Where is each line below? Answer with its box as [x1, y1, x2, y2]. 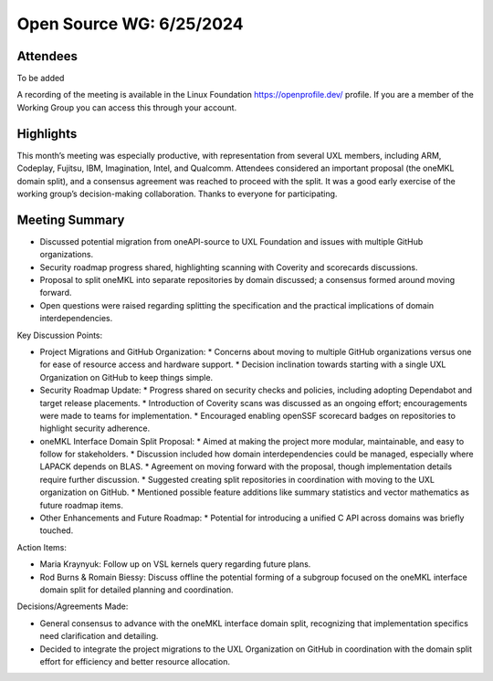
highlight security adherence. [39, 423, 151, 434]
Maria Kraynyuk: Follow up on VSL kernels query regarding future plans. [39, 559, 311, 570]
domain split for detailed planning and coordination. [39, 584, 234, 595]
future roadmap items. [39, 499, 123, 510]
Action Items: [16, 541, 68, 552]
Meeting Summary [16, 212, 125, 227]
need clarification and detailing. [39, 631, 159, 642]
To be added [16, 73, 65, 84]
